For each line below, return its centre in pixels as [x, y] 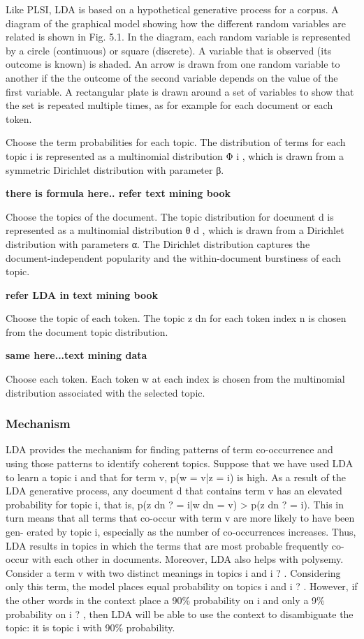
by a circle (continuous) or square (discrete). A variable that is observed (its [169, 50]
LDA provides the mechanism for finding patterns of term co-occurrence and [169, 449]
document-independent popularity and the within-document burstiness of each [173, 257]
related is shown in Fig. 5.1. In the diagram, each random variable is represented [178, 37]
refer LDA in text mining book [82, 294]
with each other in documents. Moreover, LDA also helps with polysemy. [188, 559]
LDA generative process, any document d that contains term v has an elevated [174, 491]
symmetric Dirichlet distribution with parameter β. [115, 169]
